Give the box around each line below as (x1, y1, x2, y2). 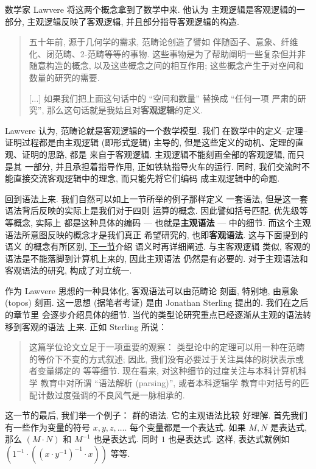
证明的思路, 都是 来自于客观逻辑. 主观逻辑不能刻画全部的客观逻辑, (21, 147, 285, 160)
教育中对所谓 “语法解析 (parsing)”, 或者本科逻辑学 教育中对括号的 (40, 376, 301, 389)
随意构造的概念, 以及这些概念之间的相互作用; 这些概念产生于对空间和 (29, 59, 304, 72)
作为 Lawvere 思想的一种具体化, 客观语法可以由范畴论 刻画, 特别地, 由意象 (5, 284, 299, 297)
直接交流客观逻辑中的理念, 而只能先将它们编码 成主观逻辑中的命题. (13, 172, 280, 185)
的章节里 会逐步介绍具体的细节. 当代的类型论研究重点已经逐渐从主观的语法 (5, 308, 303, 321)
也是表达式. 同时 (93, 432, 158, 445)
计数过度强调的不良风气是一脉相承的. (37, 388, 185, 401)
